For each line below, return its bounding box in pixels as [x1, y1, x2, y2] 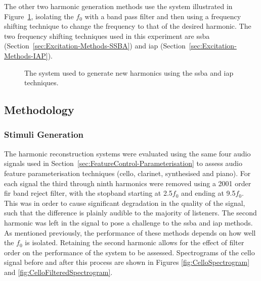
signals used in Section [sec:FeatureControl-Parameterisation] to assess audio [4, 158, 243, 168]
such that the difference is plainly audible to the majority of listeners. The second [4, 207, 257, 218]
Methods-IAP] [4, 50, 48, 61]
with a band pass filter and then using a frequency [84, 11, 241, 21]
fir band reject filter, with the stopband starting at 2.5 [4, 188, 172, 198]
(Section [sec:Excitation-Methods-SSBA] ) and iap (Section [4, 40, 186, 51]
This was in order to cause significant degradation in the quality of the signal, [4, 197, 245, 208]
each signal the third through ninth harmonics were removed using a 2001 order [4, 178, 251, 188]
